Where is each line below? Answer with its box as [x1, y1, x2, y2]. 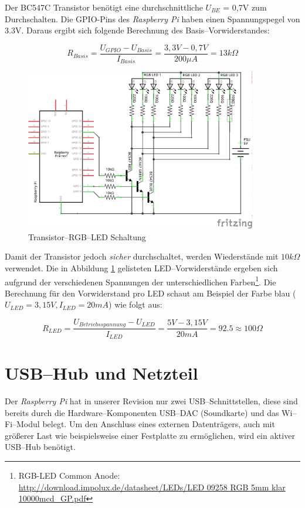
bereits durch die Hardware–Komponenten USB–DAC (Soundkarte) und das [5, 406, 279, 418]
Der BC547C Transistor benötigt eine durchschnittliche [5, 1, 203, 13]
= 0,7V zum [223, 1, 267, 13]
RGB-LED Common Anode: [18, 469, 120, 482]
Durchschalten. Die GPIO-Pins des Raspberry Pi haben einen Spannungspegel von [5, 12, 300, 25]
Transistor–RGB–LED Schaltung [28, 230, 146, 243]
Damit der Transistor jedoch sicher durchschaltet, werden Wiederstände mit [5, 250, 279, 262]
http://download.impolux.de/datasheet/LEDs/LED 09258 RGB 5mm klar [18, 480, 286, 493]
